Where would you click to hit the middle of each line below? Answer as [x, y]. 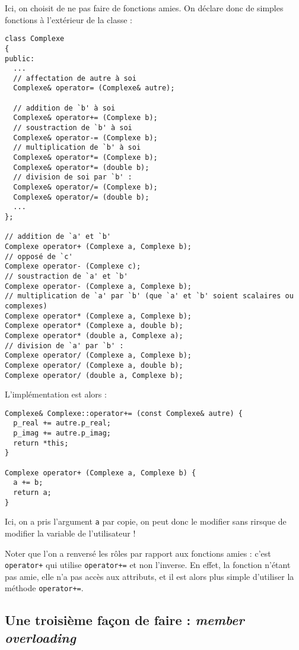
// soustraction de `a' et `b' [66, 276]
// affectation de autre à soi [75, 78]
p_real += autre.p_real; [62, 423]
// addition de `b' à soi [64, 108]
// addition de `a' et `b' [58, 237]
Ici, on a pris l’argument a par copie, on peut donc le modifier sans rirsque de [146, 521]
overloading [40, 637]
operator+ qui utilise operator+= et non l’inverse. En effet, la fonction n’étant [148, 565]
